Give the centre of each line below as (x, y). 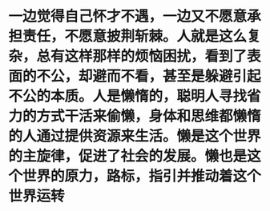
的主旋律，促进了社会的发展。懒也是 (128, 156)
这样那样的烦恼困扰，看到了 (156, 56)
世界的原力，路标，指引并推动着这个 (142, 176)
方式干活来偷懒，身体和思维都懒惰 (149, 116)
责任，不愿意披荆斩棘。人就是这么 (135, 36)
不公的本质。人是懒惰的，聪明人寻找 (128, 96)
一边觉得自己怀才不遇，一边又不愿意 (128, 16)
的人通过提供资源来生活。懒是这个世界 (135, 136)
